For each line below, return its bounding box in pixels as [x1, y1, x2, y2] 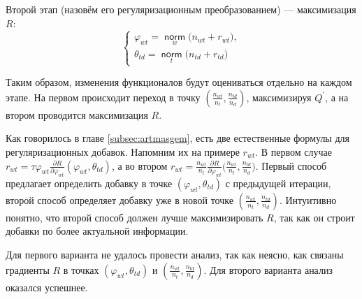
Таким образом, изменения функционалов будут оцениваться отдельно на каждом [6, 75, 352, 89]
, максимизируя [246, 89, 312, 104]
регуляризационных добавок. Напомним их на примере [6, 144, 240, 159]
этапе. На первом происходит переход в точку [6, 89, 201, 104]
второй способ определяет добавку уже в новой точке [6, 192, 233, 207]
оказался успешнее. [6, 279, 88, 294]
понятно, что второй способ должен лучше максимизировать [6, 210, 263, 224]
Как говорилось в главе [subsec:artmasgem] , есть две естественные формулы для [6, 131, 349, 145]
